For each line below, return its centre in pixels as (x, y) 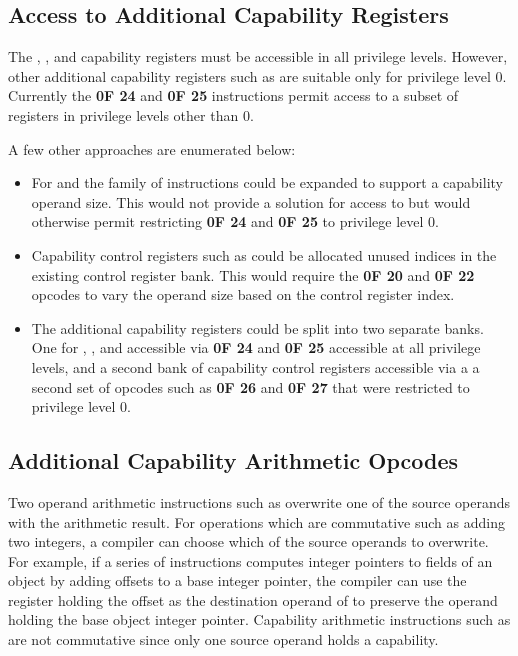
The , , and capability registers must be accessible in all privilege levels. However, (258, 56)
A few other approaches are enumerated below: (152, 148)
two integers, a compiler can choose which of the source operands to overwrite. (248, 541)
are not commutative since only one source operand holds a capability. (223, 639)
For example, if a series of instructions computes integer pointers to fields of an (250, 560)
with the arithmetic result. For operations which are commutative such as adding (256, 521)
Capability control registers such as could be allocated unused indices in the (264, 254)
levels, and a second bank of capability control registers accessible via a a (255, 366)
